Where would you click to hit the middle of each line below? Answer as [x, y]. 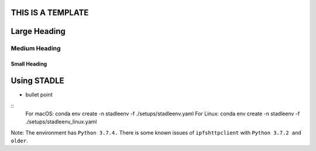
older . [20, 141]
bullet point [39, 95]
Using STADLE [37, 81]
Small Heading [29, 64]
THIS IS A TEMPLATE [50, 13]
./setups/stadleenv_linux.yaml [61, 122]
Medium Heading [36, 49]
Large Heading [38, 31]
